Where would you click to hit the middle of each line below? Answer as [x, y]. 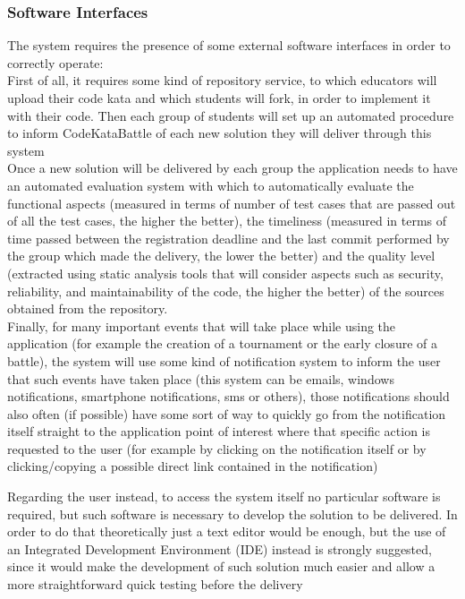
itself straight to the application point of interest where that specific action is [219, 431]
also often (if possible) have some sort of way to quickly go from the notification [227, 413]
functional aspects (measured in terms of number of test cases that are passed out [232, 203]
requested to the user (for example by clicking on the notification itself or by [217, 448]
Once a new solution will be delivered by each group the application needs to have [232, 168]
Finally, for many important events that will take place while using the [202, 325]
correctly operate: [55, 62]
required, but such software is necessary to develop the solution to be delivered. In [232, 513]
